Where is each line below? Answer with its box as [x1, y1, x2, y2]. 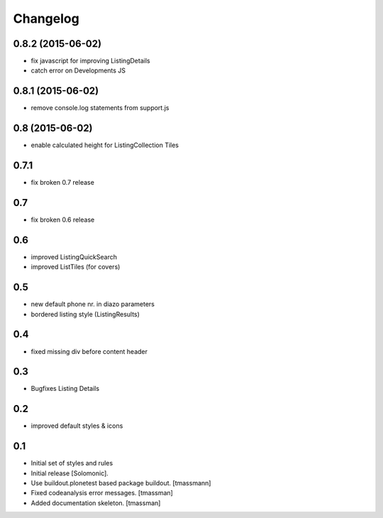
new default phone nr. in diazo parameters [30, 300, 155, 308]
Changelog [13, 11, 79, 26]
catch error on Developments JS [30, 66, 126, 75]
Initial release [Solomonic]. [30, 469, 109, 477]
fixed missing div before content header [30, 347, 148, 355]
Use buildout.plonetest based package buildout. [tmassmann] [30, 479, 211, 487]
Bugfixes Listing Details [30, 384, 99, 393]
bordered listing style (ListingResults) [30, 310, 140, 318]
